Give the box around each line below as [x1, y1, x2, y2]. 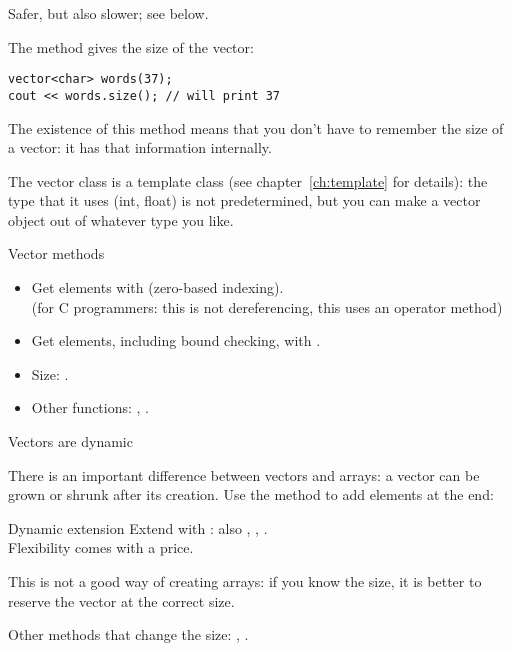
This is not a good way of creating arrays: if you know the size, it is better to [8, 571, 482, 591]
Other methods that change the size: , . [8, 624, 249, 645]
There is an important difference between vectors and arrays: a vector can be [8, 464, 480, 485]
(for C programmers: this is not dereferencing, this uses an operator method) [31, 296, 503, 317]
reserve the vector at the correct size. [8, 590, 235, 611]
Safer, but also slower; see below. [8, 3, 209, 23]
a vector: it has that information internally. [8, 137, 272, 158]
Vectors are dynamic [8, 431, 133, 452]
